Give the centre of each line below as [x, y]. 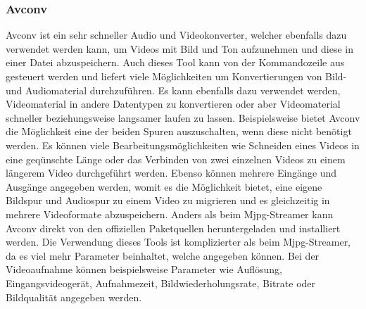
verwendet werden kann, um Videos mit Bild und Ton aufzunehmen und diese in [179, 48]
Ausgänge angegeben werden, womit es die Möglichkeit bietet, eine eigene [164, 186]
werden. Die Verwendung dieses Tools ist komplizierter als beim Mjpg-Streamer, [178, 242]
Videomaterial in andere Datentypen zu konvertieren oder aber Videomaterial [173, 104]
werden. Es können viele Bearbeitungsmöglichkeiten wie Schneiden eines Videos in [183, 145]
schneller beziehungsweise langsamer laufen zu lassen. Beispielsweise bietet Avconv [183, 117]
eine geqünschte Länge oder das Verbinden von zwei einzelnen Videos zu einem [176, 159]
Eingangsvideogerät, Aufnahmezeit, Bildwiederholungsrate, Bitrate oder [161, 283]
